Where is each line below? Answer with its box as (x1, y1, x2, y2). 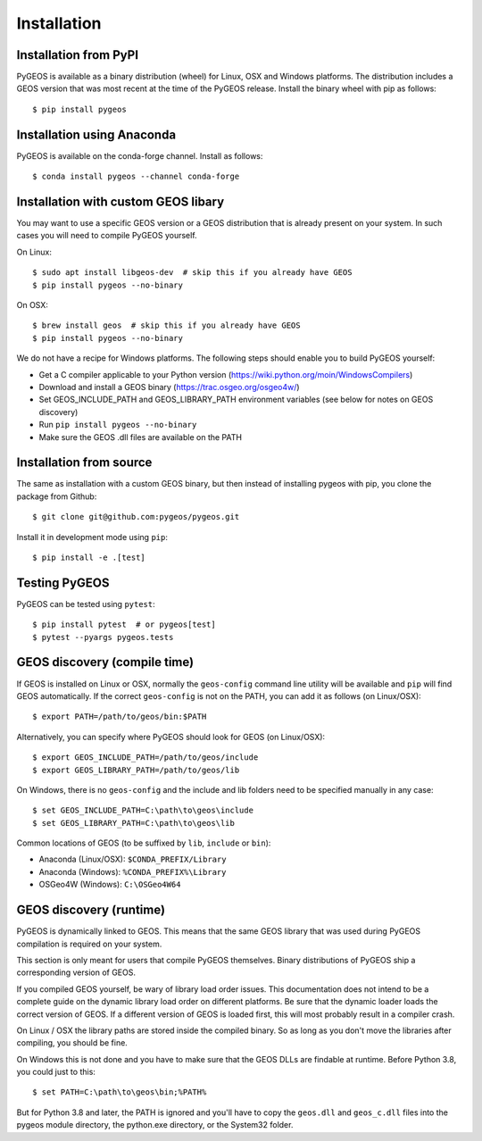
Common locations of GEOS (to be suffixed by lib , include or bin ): (16, 837, 271, 848)
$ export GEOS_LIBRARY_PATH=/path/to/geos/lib (32, 764, 240, 775)
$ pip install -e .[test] (32, 552, 146, 562)
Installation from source (16, 455, 153, 471)
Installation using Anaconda (16, 127, 177, 142)
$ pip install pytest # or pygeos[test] (32, 620, 216, 629)
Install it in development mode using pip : (16, 531, 169, 542)
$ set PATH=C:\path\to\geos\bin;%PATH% (32, 1087, 207, 1097)
